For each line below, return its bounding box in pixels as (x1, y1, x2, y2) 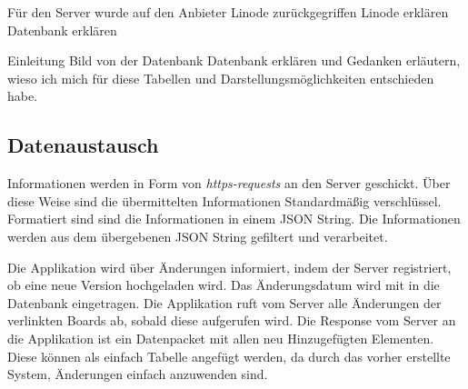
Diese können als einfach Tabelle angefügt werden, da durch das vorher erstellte (7, 346, 451, 365)
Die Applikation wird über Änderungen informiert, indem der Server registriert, (7, 257, 452, 276)
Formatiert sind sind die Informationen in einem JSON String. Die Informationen (7, 209, 461, 228)
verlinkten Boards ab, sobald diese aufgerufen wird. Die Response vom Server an (7, 311, 456, 330)
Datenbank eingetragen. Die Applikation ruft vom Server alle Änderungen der (7, 293, 442, 312)
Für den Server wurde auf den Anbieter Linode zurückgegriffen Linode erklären (7, 3, 449, 21)
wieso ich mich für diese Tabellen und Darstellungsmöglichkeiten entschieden (7, 68, 434, 87)
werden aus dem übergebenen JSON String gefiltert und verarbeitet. (7, 226, 388, 245)
